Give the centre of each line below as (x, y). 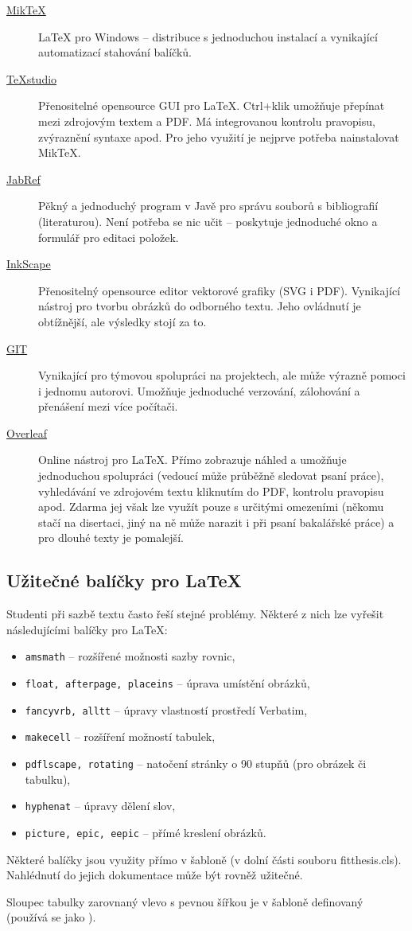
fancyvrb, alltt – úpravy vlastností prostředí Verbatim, (166, 709)
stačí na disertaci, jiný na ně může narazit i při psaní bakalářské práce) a (216, 522)
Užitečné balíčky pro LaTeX (124, 580)
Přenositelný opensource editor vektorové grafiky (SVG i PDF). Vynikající (220, 290)
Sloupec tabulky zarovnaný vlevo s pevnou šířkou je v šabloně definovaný (185, 901)
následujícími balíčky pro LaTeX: (87, 629)
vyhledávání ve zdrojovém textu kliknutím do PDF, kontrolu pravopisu (211, 491)
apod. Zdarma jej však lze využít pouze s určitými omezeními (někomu (211, 506)
